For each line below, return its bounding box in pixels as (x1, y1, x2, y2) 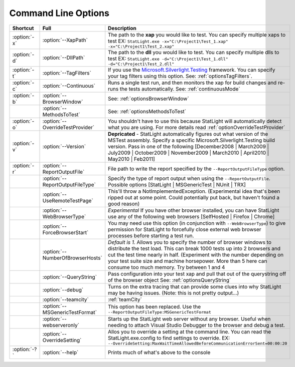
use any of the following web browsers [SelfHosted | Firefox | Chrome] (108, 213, 275, 220)
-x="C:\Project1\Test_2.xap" (108, 44, 175, 49)
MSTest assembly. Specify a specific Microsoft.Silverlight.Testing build (108, 137, 275, 144)
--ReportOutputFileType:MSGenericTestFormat (108, 309, 211, 315)
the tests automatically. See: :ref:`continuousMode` (119, 85, 240, 92)
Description (108, 25, 136, 32)
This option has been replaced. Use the (108, 303, 201, 310)
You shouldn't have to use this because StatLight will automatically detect (108, 118, 282, 125)
